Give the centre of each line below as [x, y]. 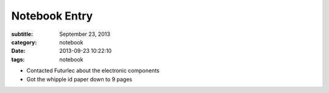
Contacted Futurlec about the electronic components [93, 71]
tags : [18, 59]
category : [24, 42]
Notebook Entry [52, 16]
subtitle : [22, 34]
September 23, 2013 [85, 34]
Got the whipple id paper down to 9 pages [79, 79]
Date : [18, 51]
